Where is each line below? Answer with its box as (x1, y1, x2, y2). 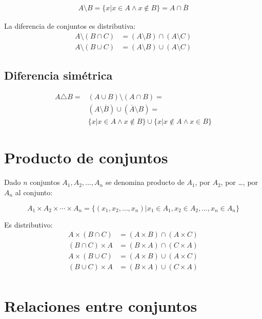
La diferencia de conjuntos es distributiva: (4, 21, 136, 31)
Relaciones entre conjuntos (4, 295, 197, 316)
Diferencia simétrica (4, 67, 113, 83)
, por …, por (220, 177, 258, 187)
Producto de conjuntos (4, 147, 168, 168)
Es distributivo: (4, 219, 53, 230)
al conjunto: (15, 186, 53, 197)
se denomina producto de (105, 177, 185, 187)
